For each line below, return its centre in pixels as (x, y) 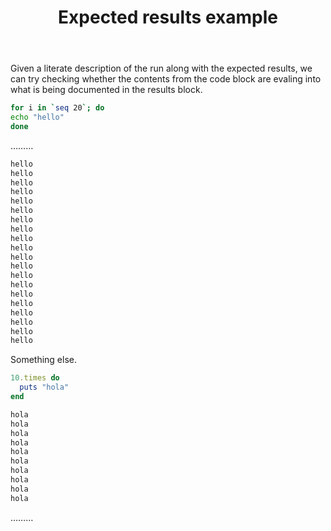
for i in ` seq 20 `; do (57, 108)
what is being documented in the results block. (106, 90)
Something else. (43, 360)
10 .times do (35, 378)
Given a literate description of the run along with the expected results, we (161, 68)
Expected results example (168, 17)
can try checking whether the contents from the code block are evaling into (166, 79)
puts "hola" (44, 387)
